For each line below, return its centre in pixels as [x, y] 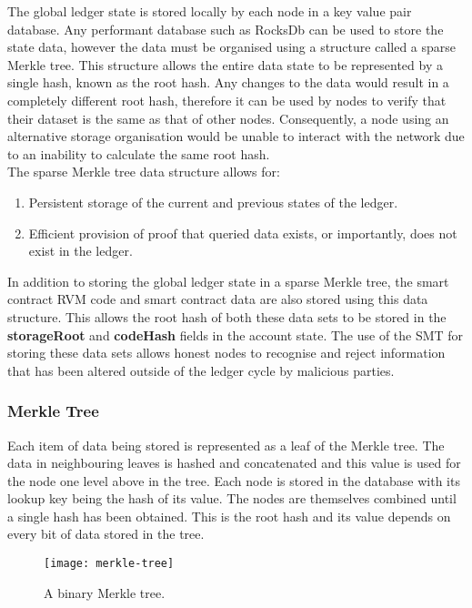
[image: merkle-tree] [109, 564]
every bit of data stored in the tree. [106, 534]
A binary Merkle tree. [105, 592]
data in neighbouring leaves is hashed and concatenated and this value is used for [234, 463]
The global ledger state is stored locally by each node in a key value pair [210, 11]
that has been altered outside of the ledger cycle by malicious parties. [201, 370]
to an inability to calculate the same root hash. [139, 153]
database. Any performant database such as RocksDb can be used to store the [226, 29]
